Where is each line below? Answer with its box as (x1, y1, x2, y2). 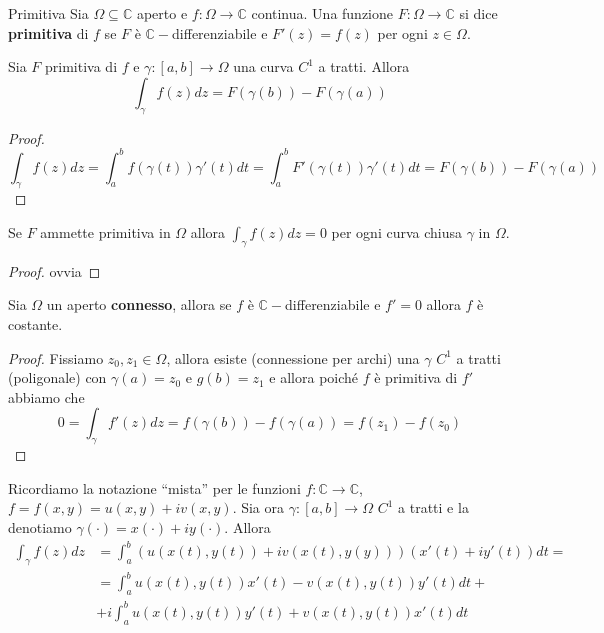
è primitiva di (374, 367, 458, 388)
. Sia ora (232, 497, 285, 518)
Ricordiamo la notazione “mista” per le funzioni (8, 477, 301, 498)
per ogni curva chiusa (331, 222, 462, 243)
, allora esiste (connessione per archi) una (166, 347, 420, 368)
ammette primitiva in (40, 222, 171, 243)
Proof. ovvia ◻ (8, 260, 101, 281)
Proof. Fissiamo (8, 347, 104, 368)
